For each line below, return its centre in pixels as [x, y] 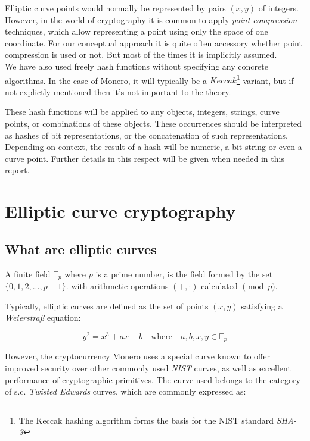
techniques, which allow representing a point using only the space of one [137, 31]
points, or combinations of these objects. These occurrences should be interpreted [154, 123]
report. [17, 170]
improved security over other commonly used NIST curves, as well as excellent [148, 367]
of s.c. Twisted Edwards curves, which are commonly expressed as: [125, 391]
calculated [219, 286]
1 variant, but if [265, 79]
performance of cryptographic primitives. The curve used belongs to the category [153, 379]
